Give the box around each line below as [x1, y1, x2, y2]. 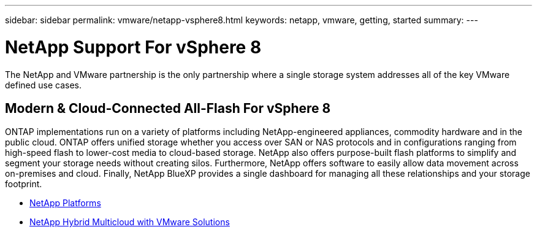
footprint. [5, 179, 42, 190]
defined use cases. [5, 79, 82, 90]
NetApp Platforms [29, 198, 101, 209]
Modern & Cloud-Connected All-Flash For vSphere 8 [5, 100, 331, 116]
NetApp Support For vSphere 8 [5, 36, 262, 58]
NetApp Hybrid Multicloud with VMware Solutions [29, 217, 230, 228]
